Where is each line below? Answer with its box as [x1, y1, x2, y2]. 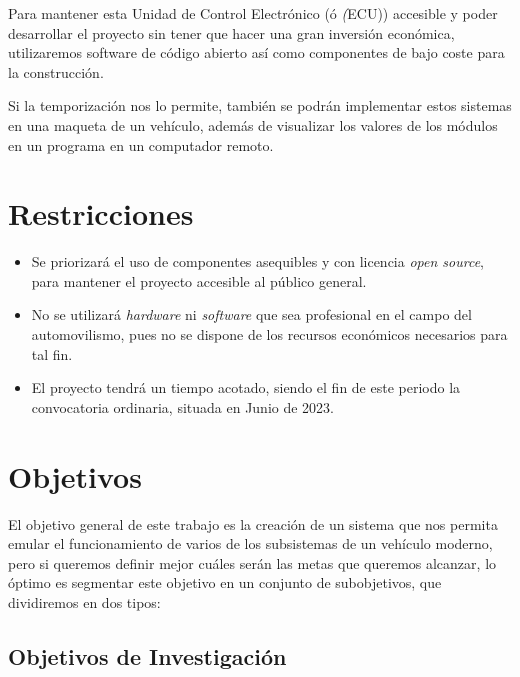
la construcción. [8, 61, 104, 82]
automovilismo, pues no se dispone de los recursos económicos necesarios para [31, 324, 508, 345]
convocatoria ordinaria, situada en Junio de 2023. [31, 396, 334, 417]
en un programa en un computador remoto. [8, 134, 274, 155]
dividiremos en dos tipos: [8, 591, 161, 612]
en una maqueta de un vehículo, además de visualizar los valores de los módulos [8, 114, 498, 135]
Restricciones [8, 193, 194, 234]
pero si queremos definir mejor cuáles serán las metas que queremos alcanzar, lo [8, 552, 497, 573]
